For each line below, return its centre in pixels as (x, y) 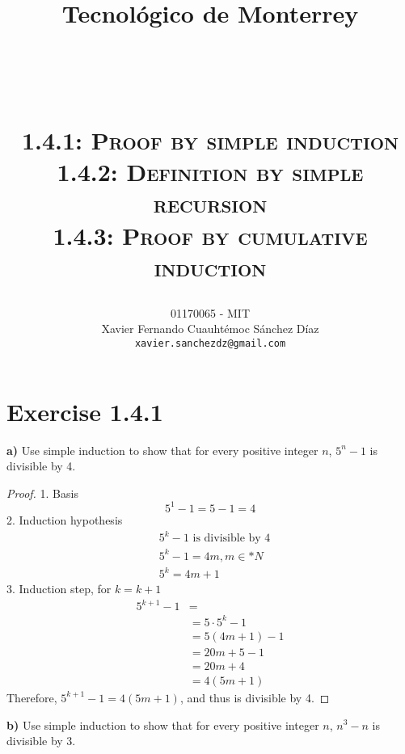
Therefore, (32, 697)
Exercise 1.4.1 (85, 411)
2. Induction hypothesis (65, 519)
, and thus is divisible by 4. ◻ (255, 697)
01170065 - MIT (210, 312)
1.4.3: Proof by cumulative (210, 235)
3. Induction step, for (59, 589)
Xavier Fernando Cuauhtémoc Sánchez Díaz (210, 329)
